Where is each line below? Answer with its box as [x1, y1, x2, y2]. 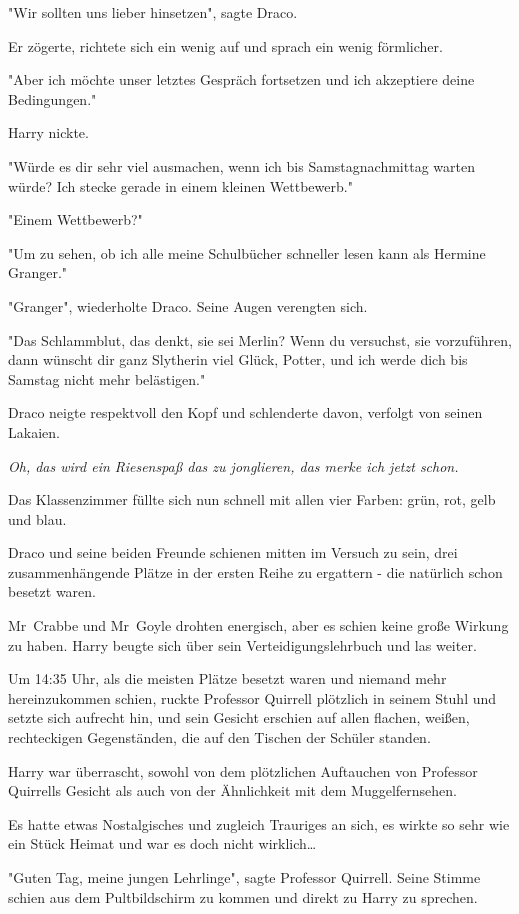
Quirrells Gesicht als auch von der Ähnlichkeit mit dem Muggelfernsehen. [8, 780, 457, 801]
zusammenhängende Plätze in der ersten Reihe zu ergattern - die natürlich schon [8, 561, 503, 582]
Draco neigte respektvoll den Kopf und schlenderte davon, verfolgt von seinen [8, 402, 483, 423]
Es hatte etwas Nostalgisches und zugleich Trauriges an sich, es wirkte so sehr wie [8, 813, 510, 834]
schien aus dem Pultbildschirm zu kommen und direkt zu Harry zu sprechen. [8, 886, 478, 907]
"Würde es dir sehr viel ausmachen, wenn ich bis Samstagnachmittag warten [8, 155, 475, 176]
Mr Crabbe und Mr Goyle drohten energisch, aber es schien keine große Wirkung [8, 615, 509, 636]
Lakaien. [8, 421, 60, 442]
